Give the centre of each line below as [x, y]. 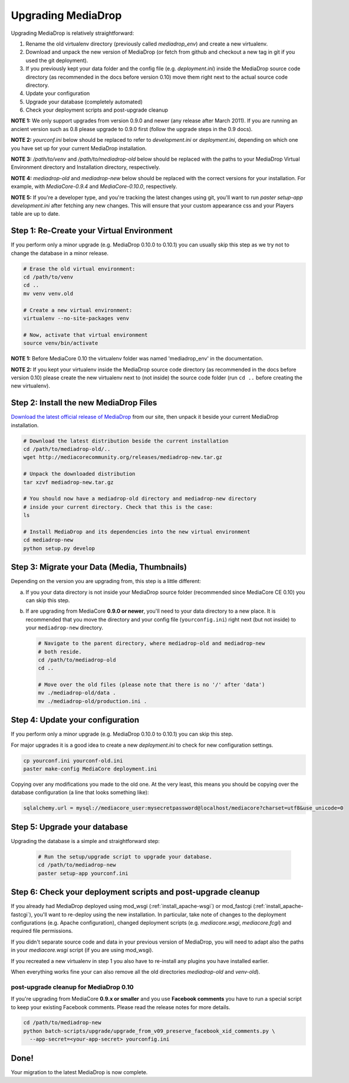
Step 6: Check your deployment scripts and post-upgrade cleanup [135, 892]
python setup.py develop [59, 548]
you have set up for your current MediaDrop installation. [79, 148]
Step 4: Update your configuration [75, 720]
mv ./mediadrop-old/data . [77, 693]
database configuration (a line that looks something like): [80, 792]
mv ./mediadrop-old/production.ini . [93, 701]
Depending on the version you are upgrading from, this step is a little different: [106, 581]
